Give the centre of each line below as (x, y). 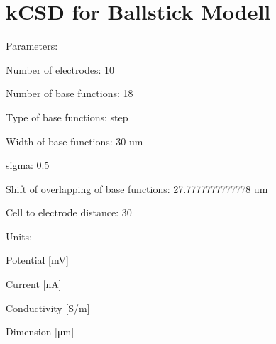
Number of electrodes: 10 (60, 69)
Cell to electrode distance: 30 (69, 212)
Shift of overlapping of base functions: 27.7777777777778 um (137, 188)
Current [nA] (34, 284)
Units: (19, 236)
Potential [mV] (37, 260)
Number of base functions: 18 (70, 93)
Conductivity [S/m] (48, 307)
